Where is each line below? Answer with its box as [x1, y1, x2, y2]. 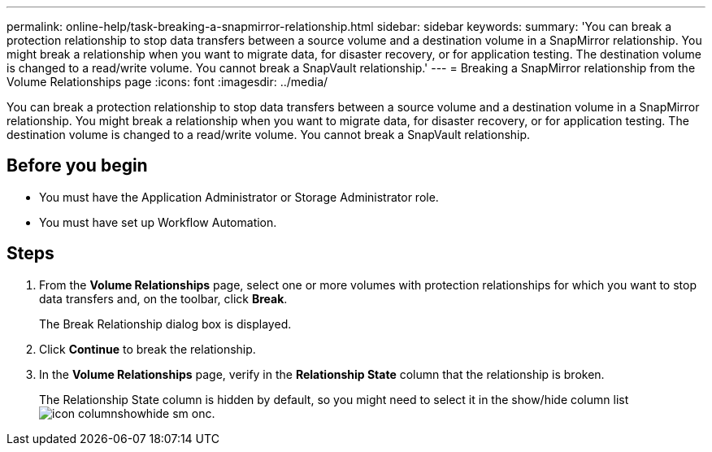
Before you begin [7, 155, 148, 176]
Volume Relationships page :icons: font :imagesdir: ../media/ [7, 75, 328, 89]
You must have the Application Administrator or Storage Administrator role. [39, 189, 439, 204]
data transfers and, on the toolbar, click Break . [39, 291, 288, 306]
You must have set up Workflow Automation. [39, 215, 277, 229]
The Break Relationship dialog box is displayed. [39, 316, 292, 331]
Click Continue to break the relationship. [39, 341, 256, 356]
